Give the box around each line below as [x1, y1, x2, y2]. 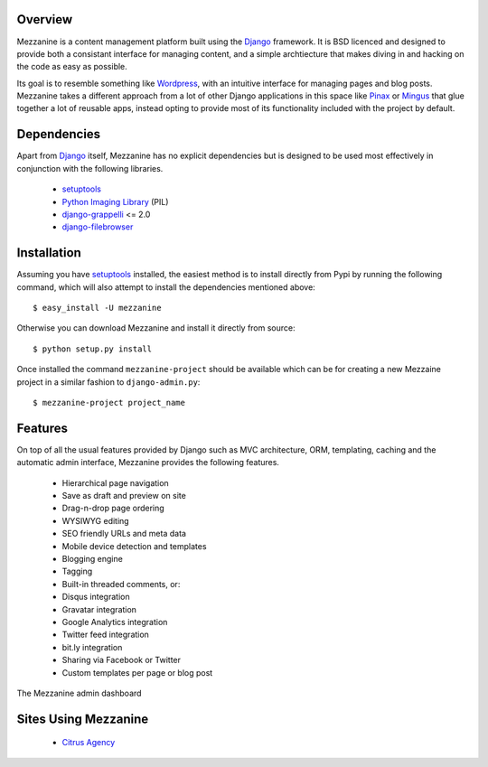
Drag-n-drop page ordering [61, 502, 164, 514]
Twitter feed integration [61, 629, 149, 641]
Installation [16, 245, 81, 261]
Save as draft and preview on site [61, 491, 187, 501]
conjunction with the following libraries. [16, 163, 164, 173]
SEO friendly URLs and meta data [61, 528, 187, 539]
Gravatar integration [61, 603, 137, 614]
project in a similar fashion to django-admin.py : [16, 376, 201, 388]
